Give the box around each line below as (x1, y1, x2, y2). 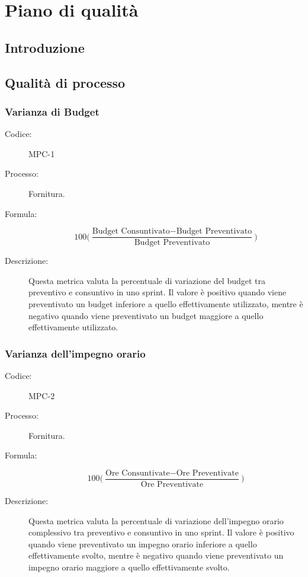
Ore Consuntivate (105, 468, 170, 477)
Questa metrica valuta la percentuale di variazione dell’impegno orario (28, 514, 284, 527)
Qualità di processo (5, 73, 126, 91)
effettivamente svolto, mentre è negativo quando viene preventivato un (28, 549, 284, 562)
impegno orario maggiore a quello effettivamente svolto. (28, 560, 230, 573)
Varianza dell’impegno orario (5, 346, 146, 361)
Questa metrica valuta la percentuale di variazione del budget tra (28, 274, 266, 286)
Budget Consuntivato (92, 227, 170, 236)
